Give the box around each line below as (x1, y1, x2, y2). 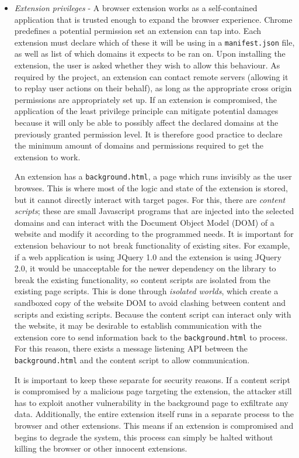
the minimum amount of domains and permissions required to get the (14, 139, 264, 151)
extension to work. (14, 150, 81, 163)
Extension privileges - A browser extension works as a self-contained (14, 2, 258, 13)
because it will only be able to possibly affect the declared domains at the (14, 116, 279, 128)
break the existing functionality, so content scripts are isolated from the (14, 273, 270, 285)
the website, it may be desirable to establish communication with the (14, 319, 262, 332)
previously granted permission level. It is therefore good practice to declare (14, 128, 283, 140)
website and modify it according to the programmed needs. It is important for (14, 228, 294, 240)
